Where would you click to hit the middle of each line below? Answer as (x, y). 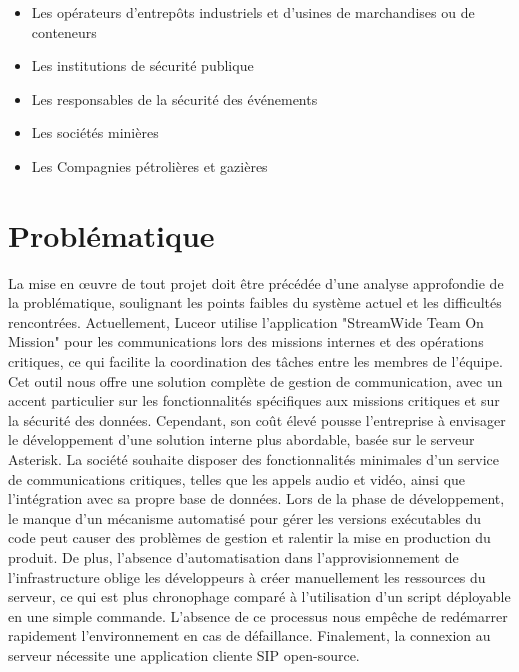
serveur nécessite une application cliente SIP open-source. (184, 654)
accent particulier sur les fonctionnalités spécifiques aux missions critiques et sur (254, 400)
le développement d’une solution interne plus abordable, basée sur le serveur (241, 439)
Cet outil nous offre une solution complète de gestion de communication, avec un (255, 380)
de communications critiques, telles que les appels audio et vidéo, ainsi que (237, 478)
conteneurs (64, 31)
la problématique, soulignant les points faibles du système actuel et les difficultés (255, 302)
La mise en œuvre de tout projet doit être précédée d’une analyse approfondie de (256, 282)
